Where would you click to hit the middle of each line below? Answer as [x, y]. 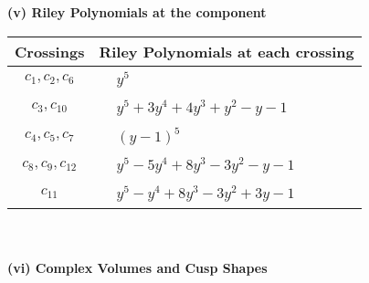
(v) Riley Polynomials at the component [137, 12]
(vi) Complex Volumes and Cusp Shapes [137, 268]
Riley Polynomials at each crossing [227, 51]
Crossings [50, 51]
